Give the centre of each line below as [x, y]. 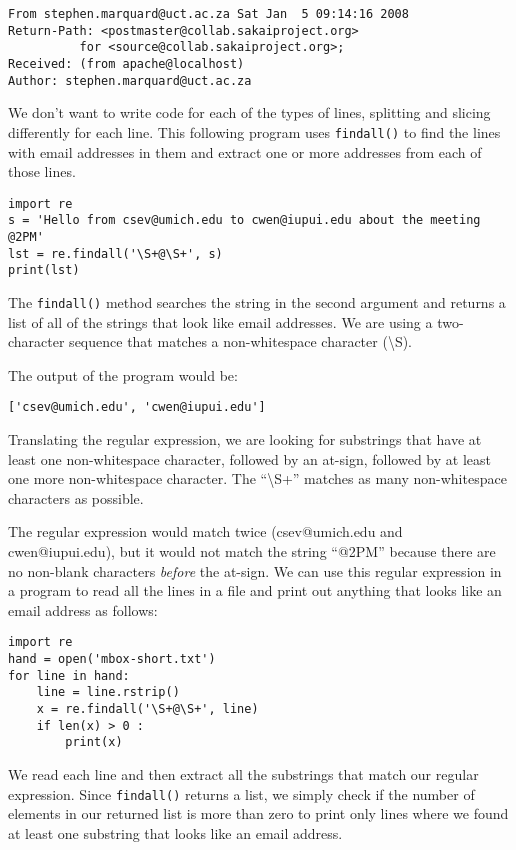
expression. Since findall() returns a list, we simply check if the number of [241, 793]
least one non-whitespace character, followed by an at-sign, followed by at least [249, 458]
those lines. [42, 171]
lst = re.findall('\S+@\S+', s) [115, 253]
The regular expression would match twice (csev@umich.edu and [205, 531]
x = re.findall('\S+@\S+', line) [147, 709]
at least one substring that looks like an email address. [175, 832]
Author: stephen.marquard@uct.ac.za [130, 80]
